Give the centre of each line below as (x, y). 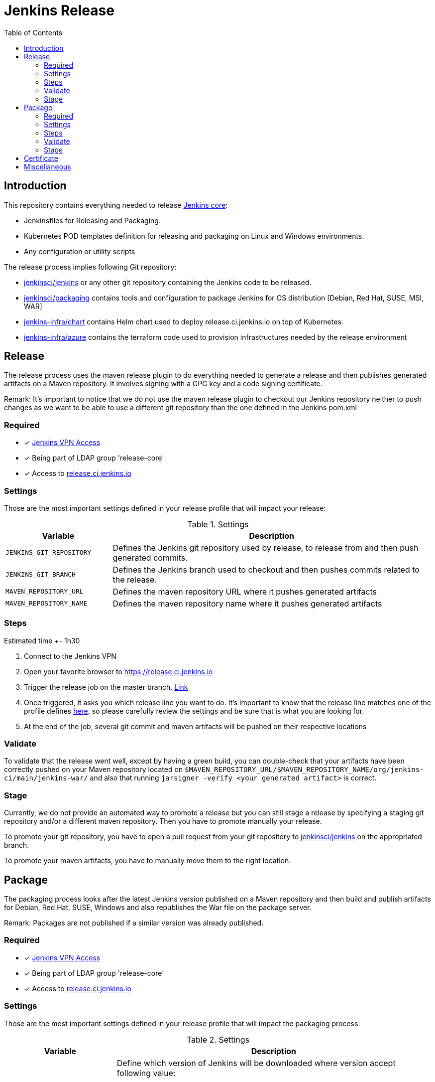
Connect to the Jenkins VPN (70, 656)
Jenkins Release (59, 10)
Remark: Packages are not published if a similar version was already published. (134, 923)
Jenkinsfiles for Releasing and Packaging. (92, 220)
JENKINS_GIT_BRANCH (41, 575)
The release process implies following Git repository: (90, 267)
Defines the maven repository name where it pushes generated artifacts (247, 603)
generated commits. (150, 557)
